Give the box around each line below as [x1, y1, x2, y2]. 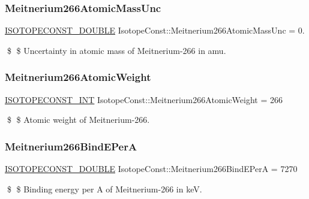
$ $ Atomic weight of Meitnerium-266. [7, 113, 150, 126]
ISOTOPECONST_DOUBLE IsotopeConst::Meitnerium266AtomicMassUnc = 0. [5, 24, 305, 37]
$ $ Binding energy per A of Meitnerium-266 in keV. [7, 182, 202, 195]
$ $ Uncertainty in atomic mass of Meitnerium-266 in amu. [7, 44, 226, 56]
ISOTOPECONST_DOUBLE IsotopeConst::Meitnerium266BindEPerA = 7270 [5, 162, 298, 175]
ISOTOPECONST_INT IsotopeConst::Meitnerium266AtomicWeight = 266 [5, 93, 283, 105]
